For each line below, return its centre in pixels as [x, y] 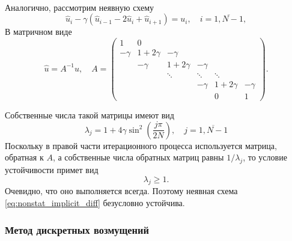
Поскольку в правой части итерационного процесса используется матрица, [141, 145]
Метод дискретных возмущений [77, 229]
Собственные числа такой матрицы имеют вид [90, 115]
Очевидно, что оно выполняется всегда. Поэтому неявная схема [121, 191]
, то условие [265, 157]
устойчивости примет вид [52, 170]
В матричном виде [38, 32]
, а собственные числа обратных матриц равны [138, 157]
